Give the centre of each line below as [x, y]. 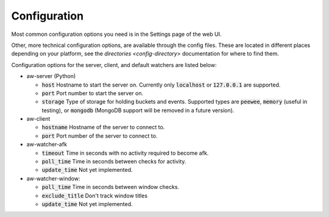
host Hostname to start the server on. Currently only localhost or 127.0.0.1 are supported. [161, 85]
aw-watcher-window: [53, 178]
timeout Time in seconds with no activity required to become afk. [125, 153]
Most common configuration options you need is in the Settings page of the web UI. [116, 34]
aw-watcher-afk [47, 144]
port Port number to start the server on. [93, 93]
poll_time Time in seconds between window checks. [111, 187]
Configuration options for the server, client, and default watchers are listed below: [114, 65]
